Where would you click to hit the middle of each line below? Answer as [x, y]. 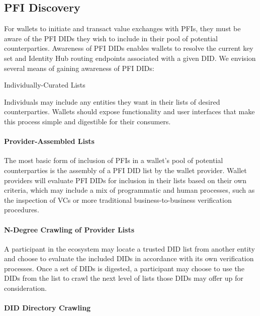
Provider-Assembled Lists [49, 141]
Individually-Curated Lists [45, 85]
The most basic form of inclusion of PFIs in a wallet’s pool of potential [114, 160]
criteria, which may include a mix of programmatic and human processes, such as [129, 190]
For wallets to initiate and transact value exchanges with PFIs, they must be [122, 28]
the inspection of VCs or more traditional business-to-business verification [118, 200]
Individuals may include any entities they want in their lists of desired [112, 101]
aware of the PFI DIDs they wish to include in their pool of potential [111, 38]
